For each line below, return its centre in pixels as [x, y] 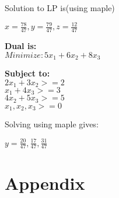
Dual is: [21, 45]
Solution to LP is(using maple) [60, 8]
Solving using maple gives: [52, 124]
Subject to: [27, 73]
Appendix [45, 183]
